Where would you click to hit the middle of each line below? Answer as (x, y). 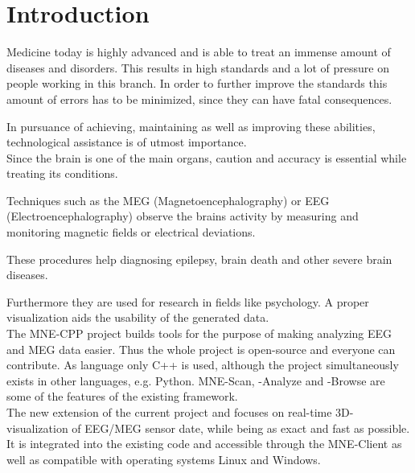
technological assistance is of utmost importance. (127, 142)
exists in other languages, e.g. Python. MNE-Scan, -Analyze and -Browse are (196, 380)
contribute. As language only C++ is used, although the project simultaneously (203, 365)
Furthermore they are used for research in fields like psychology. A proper (188, 301)
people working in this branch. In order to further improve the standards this (197, 83)
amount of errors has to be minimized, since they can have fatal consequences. (199, 99)
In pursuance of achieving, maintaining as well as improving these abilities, (191, 126)
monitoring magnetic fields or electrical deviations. (131, 232)
